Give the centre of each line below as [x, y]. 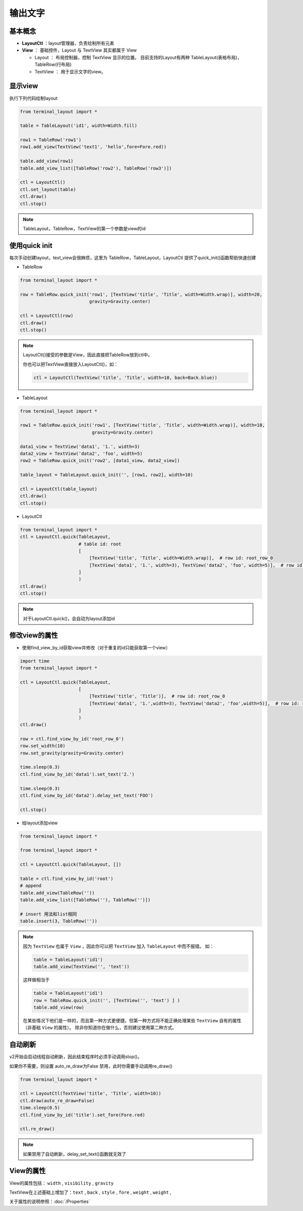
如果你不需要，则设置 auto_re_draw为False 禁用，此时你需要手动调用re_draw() [91, 1066]
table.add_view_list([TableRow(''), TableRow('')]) [85, 900]
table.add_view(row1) [47, 161]
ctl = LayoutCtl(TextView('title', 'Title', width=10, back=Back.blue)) [125, 378]
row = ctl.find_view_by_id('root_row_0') [72, 739]
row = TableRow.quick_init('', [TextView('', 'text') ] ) [107, 1000]
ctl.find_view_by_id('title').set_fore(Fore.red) [83, 1115]
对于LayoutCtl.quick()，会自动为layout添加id [69, 618]
